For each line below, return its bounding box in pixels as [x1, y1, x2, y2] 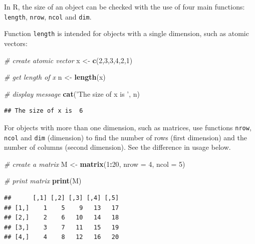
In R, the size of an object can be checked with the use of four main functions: [4, 2, 245, 12]
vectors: [4, 38, 28, 48]
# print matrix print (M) [4, 175, 82, 186]
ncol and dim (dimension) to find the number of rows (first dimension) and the [4, 132, 247, 142]
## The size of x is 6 [4, 107, 83, 115]
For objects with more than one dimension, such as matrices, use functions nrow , [4, 122, 251, 132]
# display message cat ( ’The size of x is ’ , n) [4, 88, 140, 99]
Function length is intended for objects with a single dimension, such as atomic [4, 28, 249, 39]
